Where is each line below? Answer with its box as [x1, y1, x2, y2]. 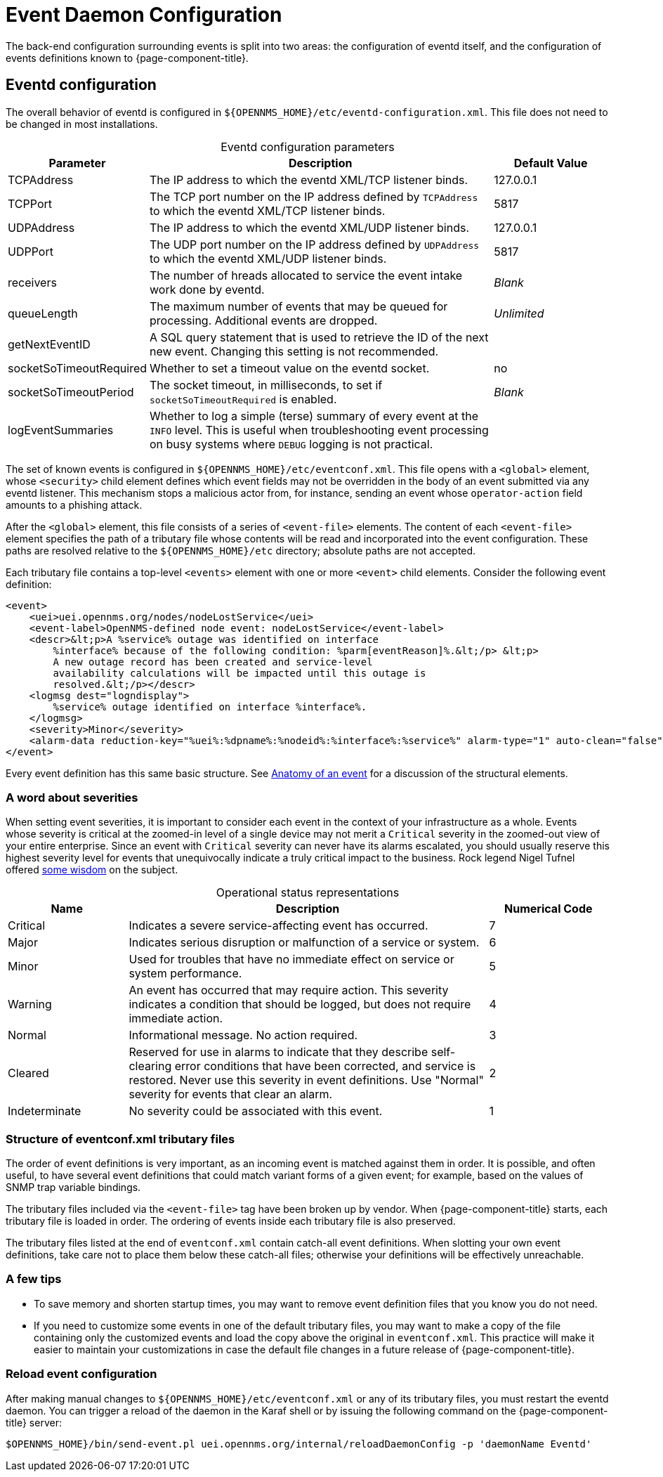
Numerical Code [504, 902, 593, 916]
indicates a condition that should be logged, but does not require [129, 997, 471, 1012]
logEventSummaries [8, 422, 114, 437]
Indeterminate [8, 1104, 81, 1119]
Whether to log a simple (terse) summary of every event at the [150, 408, 479, 423]
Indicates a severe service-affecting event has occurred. [129, 918, 428, 933]
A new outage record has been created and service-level [53, 656, 373, 668]
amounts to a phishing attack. [6, 498, 143, 511]
